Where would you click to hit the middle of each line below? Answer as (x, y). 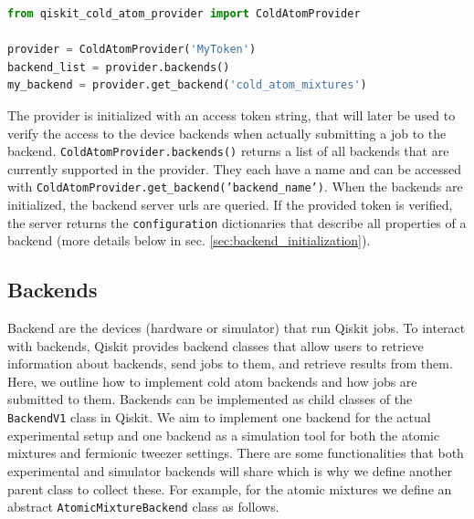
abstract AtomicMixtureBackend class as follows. (143, 507)
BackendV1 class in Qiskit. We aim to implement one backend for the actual (219, 417)
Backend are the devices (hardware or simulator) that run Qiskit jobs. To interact (237, 328)
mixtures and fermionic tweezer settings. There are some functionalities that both (236, 453)
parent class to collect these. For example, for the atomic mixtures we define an (230, 488)
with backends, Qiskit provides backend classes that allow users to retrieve (216, 345)
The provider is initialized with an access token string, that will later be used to (232, 114)
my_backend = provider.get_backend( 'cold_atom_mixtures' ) (187, 85)
